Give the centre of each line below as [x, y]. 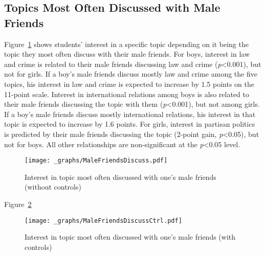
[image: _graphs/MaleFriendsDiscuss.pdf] [96, 161]
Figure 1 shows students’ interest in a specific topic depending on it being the [126, 44]
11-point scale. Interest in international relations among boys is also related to [127, 94]
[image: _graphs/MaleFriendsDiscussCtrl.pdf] [103, 220]
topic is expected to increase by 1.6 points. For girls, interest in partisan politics [130, 124]
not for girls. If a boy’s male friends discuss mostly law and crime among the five [131, 74]
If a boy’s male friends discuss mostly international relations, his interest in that [130, 114]
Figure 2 [18, 204]
